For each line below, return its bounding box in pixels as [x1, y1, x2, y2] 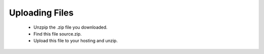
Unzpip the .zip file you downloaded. [33, 24, 108, 30]
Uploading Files [9, 7, 74, 18]
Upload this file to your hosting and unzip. [33, 38, 118, 44]
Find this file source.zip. [33, 31, 82, 36]
